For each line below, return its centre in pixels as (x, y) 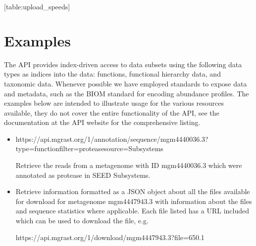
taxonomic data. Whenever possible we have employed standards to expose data (126, 83)
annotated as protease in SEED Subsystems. (83, 175)
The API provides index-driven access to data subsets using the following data (123, 64)
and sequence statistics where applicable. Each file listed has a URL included (132, 211)
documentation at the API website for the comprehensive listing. (102, 122)
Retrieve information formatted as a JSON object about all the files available (133, 191)
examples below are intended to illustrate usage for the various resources (114, 103)
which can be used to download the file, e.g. (82, 221)
